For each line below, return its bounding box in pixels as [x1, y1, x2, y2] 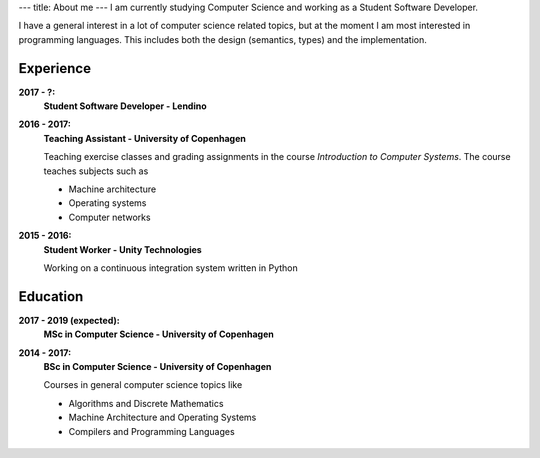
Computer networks [68, 211, 151, 223]
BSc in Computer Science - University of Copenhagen [43, 361, 272, 373]
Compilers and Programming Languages [68, 425, 235, 437]
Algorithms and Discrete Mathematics [68, 397, 224, 409]
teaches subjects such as [43, 165, 149, 177]
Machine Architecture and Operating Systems [68, 411, 257, 424]
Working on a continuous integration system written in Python [43, 261, 299, 274]
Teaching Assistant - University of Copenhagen [43, 132, 247, 144]
